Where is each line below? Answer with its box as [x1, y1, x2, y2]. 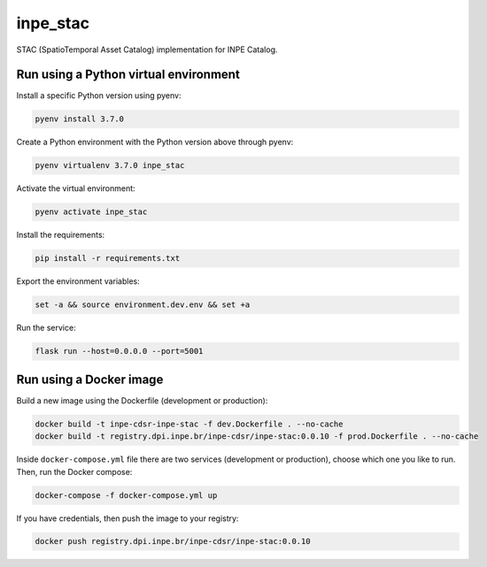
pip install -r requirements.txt [35, 253, 181, 264]
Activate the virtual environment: [16, 183, 136, 194]
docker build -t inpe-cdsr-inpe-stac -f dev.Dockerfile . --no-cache [35, 418, 344, 429]
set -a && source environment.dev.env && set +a [35, 300, 251, 310]
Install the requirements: [16, 230, 105, 241]
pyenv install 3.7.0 [35, 114, 124, 124]
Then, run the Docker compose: [16, 466, 133, 477]
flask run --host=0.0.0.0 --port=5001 [35, 346, 204, 356]
